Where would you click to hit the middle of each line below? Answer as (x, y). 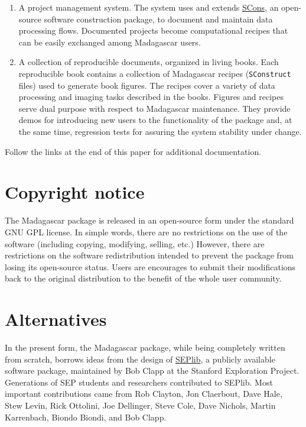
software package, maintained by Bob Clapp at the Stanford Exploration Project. (152, 371)
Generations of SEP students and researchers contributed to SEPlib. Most (139, 382)
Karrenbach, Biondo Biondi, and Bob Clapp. (86, 417)
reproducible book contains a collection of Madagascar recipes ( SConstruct (155, 73)
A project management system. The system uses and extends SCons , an (149, 7)
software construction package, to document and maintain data (158, 19)
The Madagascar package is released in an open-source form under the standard (149, 220)
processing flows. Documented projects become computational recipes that (153, 30)
